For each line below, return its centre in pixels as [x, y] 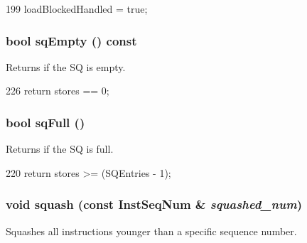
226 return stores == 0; [58, 91]
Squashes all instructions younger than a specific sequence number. [151, 231]
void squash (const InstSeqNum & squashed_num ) [154, 204]
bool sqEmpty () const [71, 40]
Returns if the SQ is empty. [66, 66]
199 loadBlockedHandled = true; [77, 9]
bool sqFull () [45, 122]
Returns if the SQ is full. [60, 149]
